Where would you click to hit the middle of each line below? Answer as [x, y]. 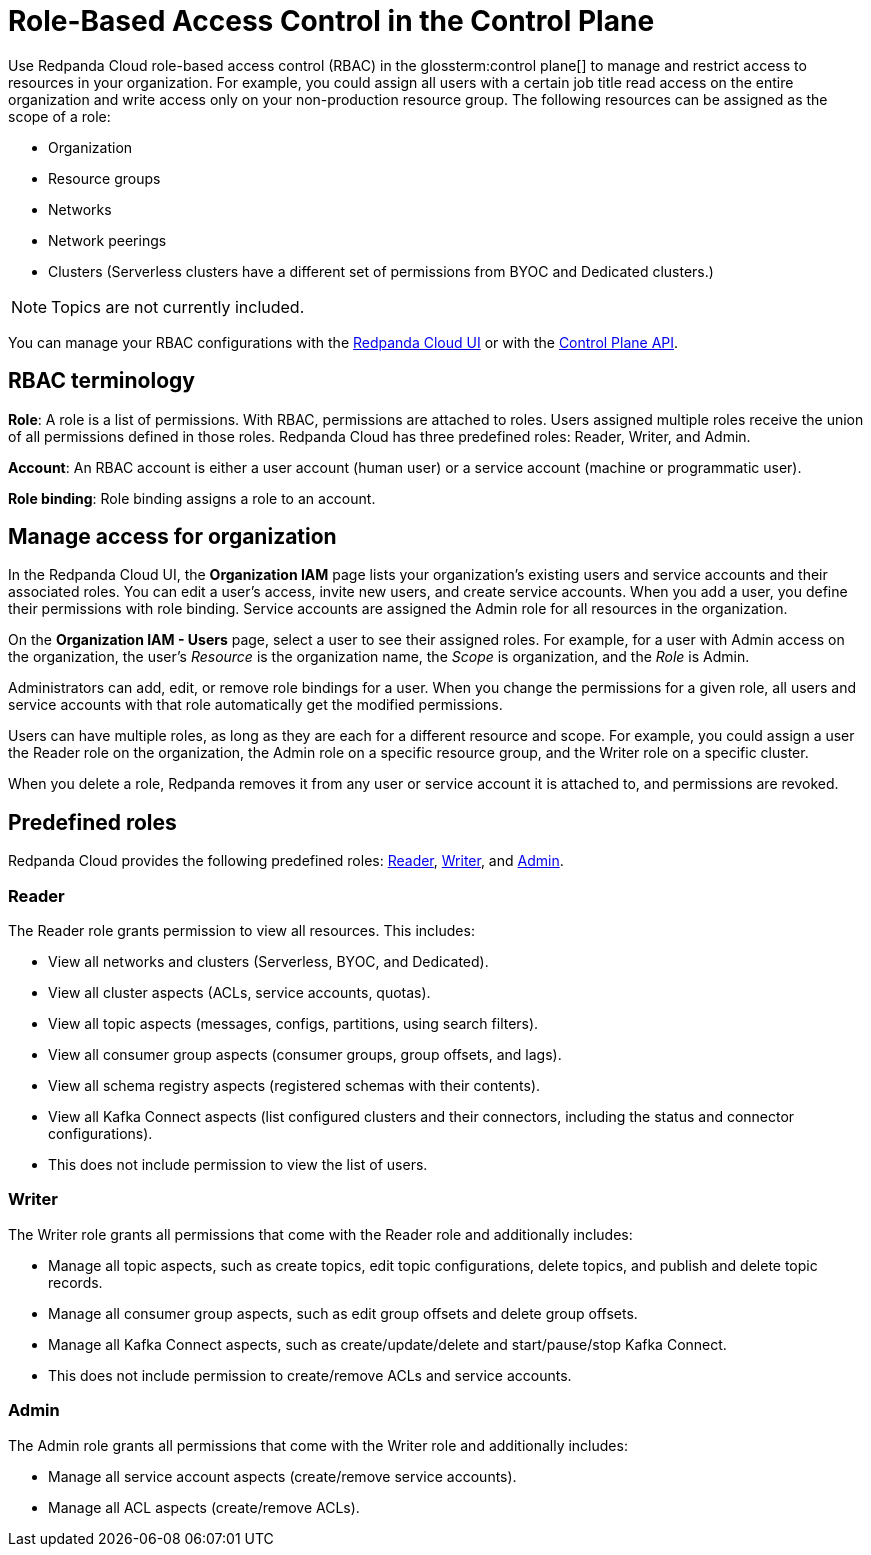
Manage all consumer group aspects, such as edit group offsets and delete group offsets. [343, 1313]
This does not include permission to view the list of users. [238, 1165]
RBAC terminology [101, 381]
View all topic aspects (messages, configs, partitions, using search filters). [293, 1024]
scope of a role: [59, 116]
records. [75, 1282]
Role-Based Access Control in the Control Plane [331, 21]
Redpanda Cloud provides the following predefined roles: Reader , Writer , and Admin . [286, 861]
